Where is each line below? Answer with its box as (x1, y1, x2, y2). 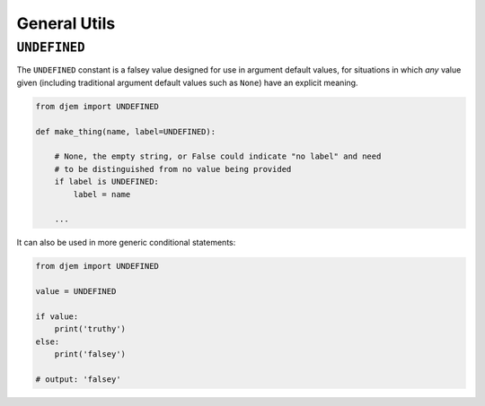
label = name (73, 189, 131, 199)
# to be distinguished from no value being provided (54, 164, 292, 174)
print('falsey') (54, 349, 126, 358)
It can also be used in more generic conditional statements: (16, 238, 236, 248)
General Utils (16, 13, 116, 33)
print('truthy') (54, 324, 126, 334)
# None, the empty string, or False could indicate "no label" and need (54, 151, 382, 161)
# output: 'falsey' (35, 374, 121, 384)
